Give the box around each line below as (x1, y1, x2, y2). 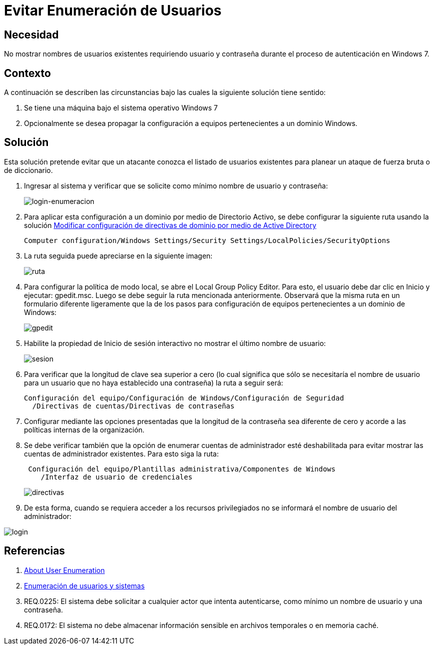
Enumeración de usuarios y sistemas (24, 581, 145, 590)
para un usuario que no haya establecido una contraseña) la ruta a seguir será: (24, 378, 283, 387)
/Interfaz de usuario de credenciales (40, 472, 193, 481)
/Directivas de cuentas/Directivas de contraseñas (32, 401, 235, 410)
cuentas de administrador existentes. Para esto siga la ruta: (24, 449, 219, 458)
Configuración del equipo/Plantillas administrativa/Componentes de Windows (28, 464, 336, 473)
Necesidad (4, 28, 59, 41)
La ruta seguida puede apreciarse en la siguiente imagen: (24, 251, 213, 260)
